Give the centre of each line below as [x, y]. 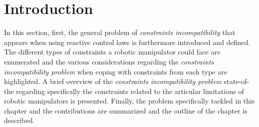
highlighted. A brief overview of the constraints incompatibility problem [113, 81]
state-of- [236, 81]
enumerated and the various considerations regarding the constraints [109, 61]
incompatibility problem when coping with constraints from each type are [116, 71]
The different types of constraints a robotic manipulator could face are [112, 52]
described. [20, 120]
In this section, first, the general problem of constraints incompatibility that [120, 32]
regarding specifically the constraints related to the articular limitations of [130, 91]
